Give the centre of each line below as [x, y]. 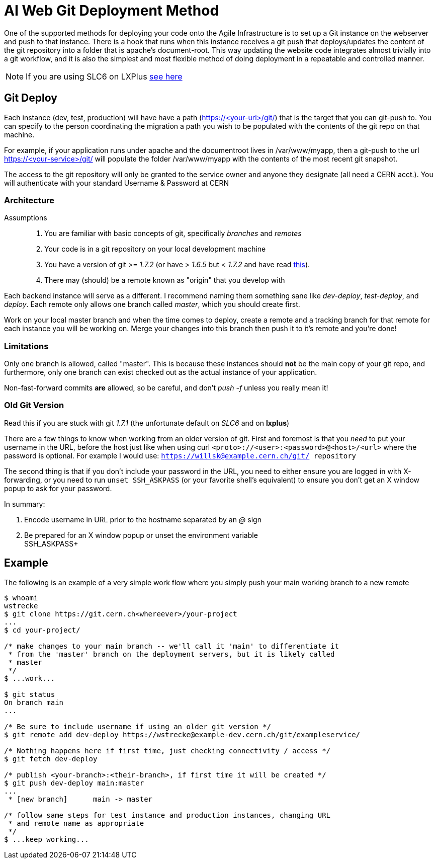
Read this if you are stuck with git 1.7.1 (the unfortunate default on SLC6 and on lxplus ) [147, 423]
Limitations [26, 346]
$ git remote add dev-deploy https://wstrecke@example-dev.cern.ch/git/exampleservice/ [182, 734]
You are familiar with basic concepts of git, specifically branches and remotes [173, 233]
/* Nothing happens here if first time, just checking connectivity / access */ [167, 751]
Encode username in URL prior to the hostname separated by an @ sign [143, 519]
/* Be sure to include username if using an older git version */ [138, 726]
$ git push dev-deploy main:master [74, 783]
